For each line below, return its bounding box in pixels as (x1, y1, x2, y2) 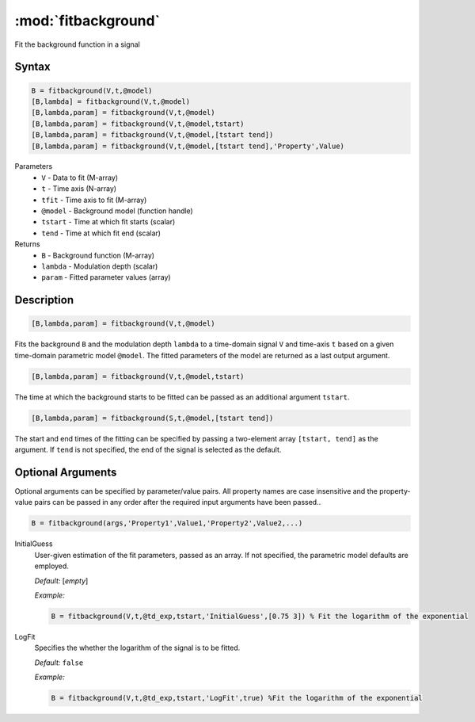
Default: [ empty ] (34, 575, 89, 586)
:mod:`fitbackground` (14, 12, 161, 29)
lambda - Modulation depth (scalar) (41, 262, 158, 271)
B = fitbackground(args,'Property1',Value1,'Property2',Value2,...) (31, 519, 303, 528)
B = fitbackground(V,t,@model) (31, 86, 154, 95)
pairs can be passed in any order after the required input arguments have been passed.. (34, 498, 321, 507)
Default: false (34, 658, 84, 667)
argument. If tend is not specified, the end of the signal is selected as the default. (14, 445, 282, 455)
